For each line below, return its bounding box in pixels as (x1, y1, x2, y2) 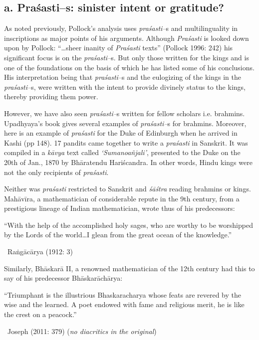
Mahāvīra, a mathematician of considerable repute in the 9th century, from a (4, 193, 240, 203)
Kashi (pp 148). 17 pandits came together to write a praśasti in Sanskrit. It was (4, 137, 248, 148)
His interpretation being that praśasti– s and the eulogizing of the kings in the (4, 72, 241, 82)
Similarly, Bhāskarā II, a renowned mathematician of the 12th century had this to (4, 263, 255, 273)
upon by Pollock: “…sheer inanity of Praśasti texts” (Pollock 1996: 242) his (4, 42, 233, 53)
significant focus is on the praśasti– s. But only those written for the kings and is (4, 52, 249, 62)
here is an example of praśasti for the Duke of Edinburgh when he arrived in (4, 128, 238, 138)
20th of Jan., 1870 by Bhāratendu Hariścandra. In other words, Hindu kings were (4, 157, 253, 167)
